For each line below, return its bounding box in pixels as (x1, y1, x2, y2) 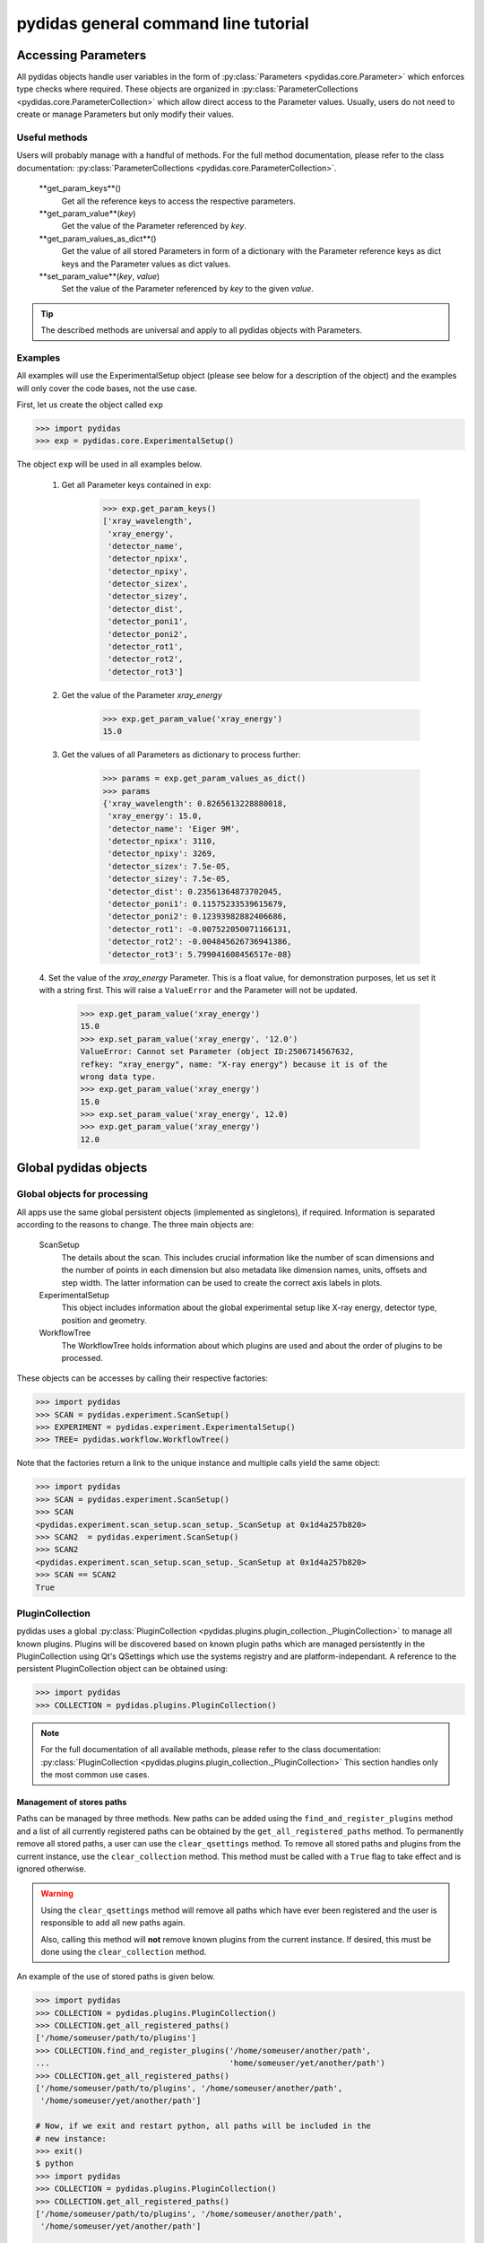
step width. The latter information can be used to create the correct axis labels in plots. (61, 1277, 383, 1287)
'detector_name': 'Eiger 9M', (108, 824, 241, 833)
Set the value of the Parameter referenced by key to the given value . (61, 284, 314, 294)
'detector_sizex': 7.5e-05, (108, 861, 231, 871)
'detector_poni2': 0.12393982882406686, (108, 912, 288, 921)
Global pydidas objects (16, 1160, 148, 1175)
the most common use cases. (40, 1768, 150, 1780)
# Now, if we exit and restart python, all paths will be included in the (35, 2121, 372, 2131)
